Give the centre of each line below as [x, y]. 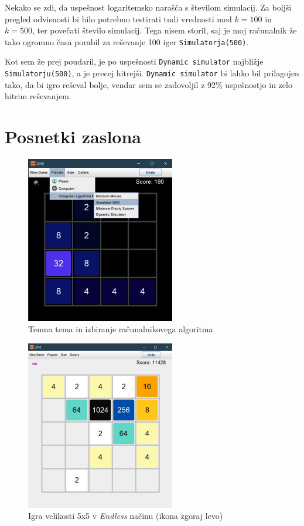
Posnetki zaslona [73, 136]
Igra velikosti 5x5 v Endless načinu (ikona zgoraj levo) [126, 516]
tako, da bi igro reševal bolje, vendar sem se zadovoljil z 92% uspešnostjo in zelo [148, 84]
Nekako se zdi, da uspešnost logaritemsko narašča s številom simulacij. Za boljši [148, 7]
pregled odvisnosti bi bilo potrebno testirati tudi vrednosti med [118, 18]
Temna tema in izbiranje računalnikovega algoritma [121, 329]
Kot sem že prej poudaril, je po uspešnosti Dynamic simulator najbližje [134, 61]
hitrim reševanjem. [38, 96]
